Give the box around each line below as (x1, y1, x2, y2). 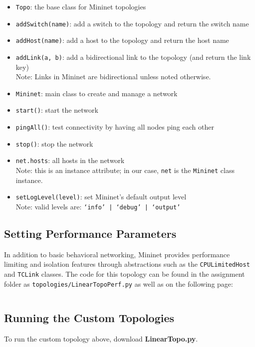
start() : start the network (15, 105, 98, 115)
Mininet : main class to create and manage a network (15, 88, 178, 98)
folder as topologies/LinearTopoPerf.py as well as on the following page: (4, 278, 233, 289)
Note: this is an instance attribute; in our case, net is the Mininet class (15, 165, 235, 175)
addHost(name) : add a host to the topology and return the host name (15, 35, 229, 45)
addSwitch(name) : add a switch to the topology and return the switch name (15, 18, 249, 28)
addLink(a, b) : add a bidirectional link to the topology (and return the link (15, 51, 251, 62)
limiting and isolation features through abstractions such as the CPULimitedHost (4, 259, 250, 269)
